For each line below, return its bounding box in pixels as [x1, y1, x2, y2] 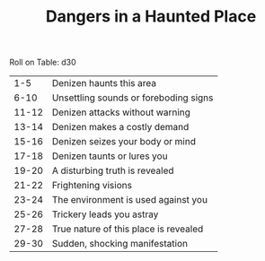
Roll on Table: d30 [9, 57, 76, 68]
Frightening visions [51, 179, 133, 192]
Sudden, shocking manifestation [51, 238, 189, 250]
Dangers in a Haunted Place [45, 6, 257, 27]
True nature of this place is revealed [51, 222, 204, 235]
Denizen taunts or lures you [51, 150, 168, 162]
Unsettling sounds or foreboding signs [51, 91, 214, 104]
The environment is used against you [51, 194, 208, 206]
